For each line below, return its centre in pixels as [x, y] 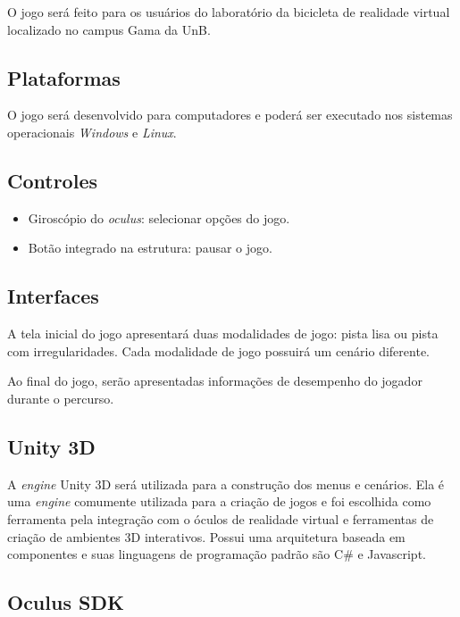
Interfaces [53, 296]
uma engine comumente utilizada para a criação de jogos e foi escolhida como [219, 501]
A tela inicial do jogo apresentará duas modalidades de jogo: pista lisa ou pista [223, 334]
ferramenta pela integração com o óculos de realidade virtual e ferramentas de [221, 518]
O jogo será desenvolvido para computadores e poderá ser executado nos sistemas [230, 115]
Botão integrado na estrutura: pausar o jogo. [150, 248]
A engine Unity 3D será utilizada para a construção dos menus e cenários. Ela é [226, 484]
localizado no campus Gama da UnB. [109, 29]
